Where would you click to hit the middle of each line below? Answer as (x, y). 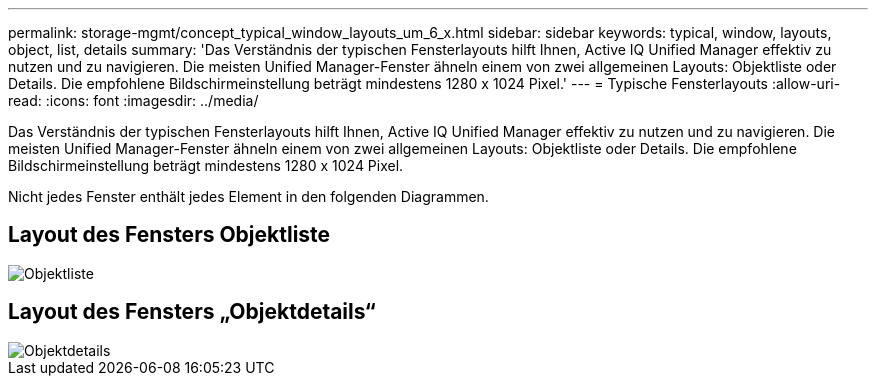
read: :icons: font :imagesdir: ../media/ (133, 100)
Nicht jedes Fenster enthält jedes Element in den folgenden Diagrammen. (248, 196)
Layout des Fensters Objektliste (169, 235)
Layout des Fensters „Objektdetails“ (192, 312)
